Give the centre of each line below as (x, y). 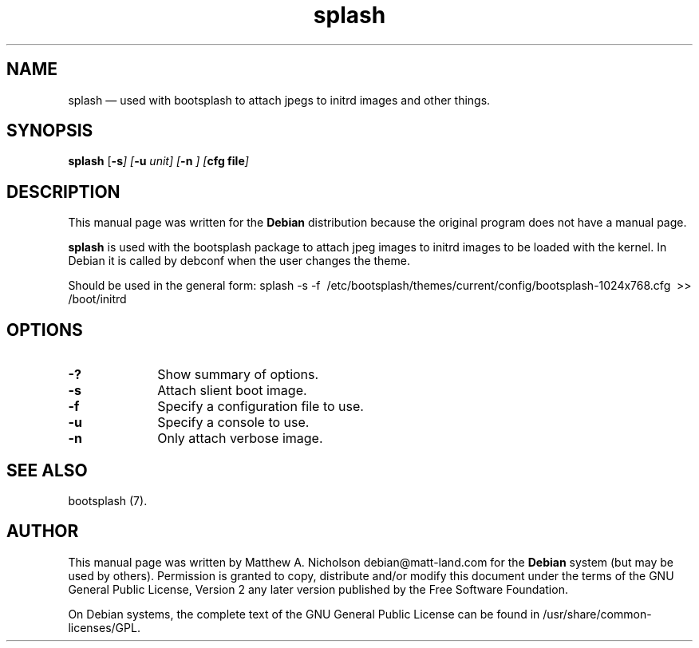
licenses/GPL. (104, 627)
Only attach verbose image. (240, 439)
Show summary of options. (238, 375)
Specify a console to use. (233, 423)
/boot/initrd (97, 299)
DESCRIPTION (63, 192)
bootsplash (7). (108, 500)
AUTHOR (43, 531)
